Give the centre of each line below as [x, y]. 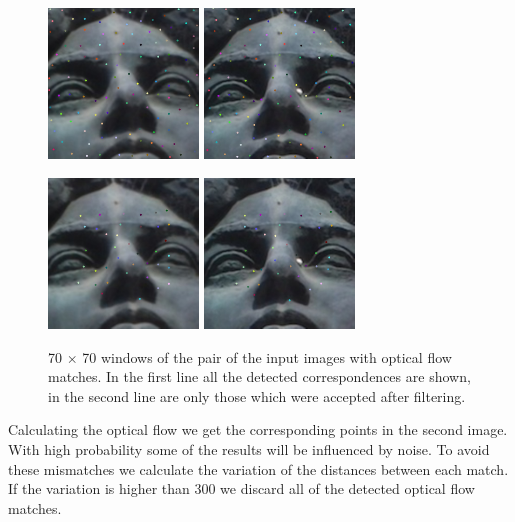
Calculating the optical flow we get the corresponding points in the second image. [258, 429]
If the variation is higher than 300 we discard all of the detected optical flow [241, 488]
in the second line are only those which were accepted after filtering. [257, 395]
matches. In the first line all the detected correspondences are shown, [259, 376]
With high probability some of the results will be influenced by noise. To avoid [249, 448]
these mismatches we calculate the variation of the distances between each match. [258, 468]
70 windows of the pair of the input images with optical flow [267, 356]
